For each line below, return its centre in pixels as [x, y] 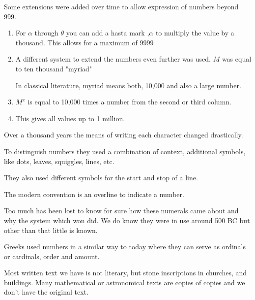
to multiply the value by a [195, 33]
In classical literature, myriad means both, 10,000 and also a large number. [128, 85]
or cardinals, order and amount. [52, 256]
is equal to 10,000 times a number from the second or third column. [129, 102]
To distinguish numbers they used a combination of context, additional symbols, [125, 151]
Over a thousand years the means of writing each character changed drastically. [124, 135]
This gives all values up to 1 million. [70, 118]
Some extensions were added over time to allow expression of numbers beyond [121, 6]
